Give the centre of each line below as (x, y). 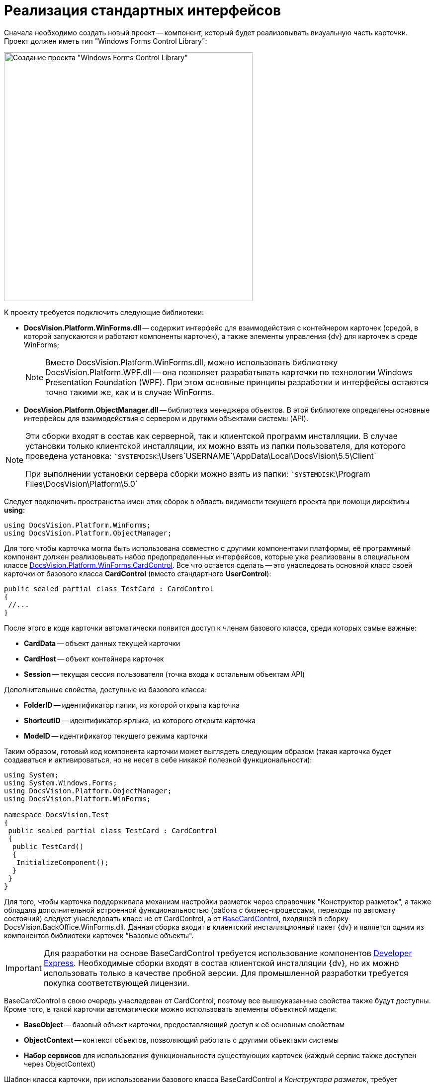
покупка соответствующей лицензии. (116, 983)
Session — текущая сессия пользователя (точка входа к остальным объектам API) (165, 674)
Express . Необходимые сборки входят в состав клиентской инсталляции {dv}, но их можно (221, 963)
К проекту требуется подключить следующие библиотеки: (104, 312)
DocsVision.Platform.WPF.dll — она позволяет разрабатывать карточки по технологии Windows (229, 372)
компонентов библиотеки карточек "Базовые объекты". (99, 935)
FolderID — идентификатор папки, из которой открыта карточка (132, 705)
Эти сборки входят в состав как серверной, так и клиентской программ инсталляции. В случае (212, 436)
